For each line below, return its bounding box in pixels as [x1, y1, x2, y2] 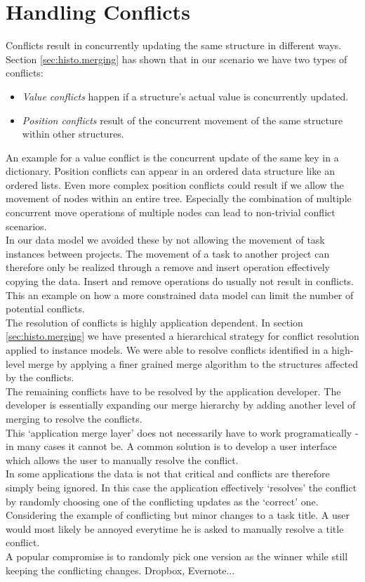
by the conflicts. [6, 370, 74, 385]
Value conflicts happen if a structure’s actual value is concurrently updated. [22, 88, 349, 103]
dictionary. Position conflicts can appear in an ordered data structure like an [6, 164, 335, 178]
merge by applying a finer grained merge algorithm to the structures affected [27, 356, 359, 371]
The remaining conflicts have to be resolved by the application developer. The [6, 383, 341, 398]
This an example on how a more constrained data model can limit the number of [6, 287, 354, 302]
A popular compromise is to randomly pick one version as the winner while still [6, 548, 348, 563]
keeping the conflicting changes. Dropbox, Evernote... [6, 562, 235, 577]
